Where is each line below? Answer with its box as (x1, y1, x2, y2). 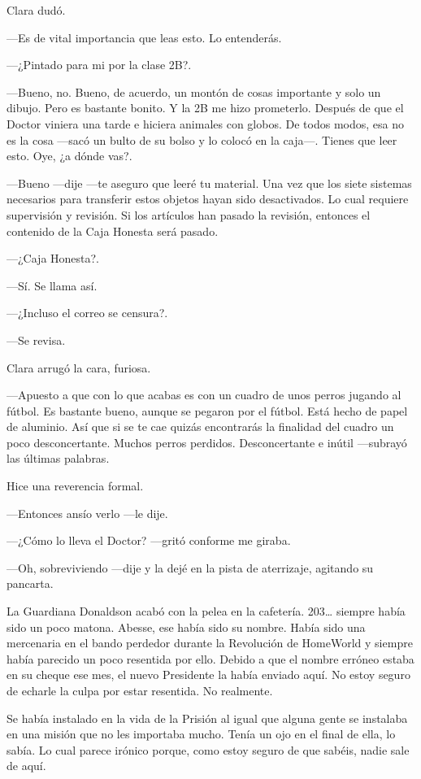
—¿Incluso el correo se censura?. (7, 304, 168, 321)
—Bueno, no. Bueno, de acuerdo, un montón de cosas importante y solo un (7, 83, 381, 100)
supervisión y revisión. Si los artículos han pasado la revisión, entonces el (7, 206, 371, 223)
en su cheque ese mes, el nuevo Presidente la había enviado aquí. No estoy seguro (7, 666, 410, 683)
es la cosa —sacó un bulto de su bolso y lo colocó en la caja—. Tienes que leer (7, 131, 397, 148)
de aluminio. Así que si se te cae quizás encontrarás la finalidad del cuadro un (7, 418, 394, 435)
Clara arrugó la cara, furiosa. (7, 359, 151, 376)
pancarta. (7, 575, 54, 592)
